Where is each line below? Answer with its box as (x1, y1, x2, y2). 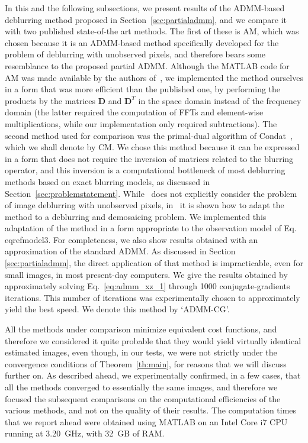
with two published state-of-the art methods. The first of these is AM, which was (5, 25, 299, 37)
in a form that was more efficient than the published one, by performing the (5, 83, 281, 95)
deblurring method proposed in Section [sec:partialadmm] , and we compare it (5, 13, 287, 25)
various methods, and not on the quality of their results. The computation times (5, 404, 297, 416)
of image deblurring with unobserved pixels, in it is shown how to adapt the (5, 199, 284, 211)
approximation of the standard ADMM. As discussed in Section (5, 245, 236, 257)
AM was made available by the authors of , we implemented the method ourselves (5, 71, 303, 83)
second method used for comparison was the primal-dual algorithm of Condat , (5, 129, 293, 141)
